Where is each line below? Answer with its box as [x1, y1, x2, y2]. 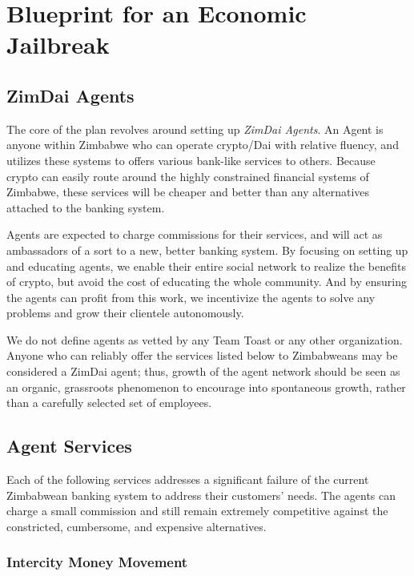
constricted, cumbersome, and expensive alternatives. [6, 518, 267, 534]
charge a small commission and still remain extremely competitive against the [6, 502, 388, 519]
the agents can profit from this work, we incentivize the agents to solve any [6, 288, 376, 305]
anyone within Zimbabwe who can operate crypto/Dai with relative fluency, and [6, 136, 399, 153]
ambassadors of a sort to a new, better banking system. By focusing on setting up [6, 241, 408, 258]
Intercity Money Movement [6, 552, 188, 572]
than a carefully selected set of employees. [6, 394, 212, 411]
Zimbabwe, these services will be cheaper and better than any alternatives [6, 183, 370, 200]
